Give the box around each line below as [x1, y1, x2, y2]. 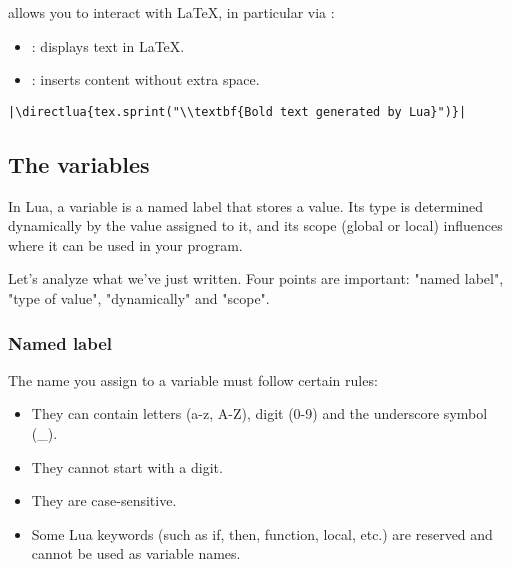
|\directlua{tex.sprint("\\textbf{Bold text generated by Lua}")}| [8, 104, 467, 119]
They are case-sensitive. [31, 490, 177, 511]
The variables [8, 148, 150, 179]
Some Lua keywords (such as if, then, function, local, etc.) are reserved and [31, 523, 493, 544]
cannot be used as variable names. [31, 543, 241, 564]
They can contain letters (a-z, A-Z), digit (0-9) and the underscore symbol [31, 403, 488, 424]
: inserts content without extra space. [31, 69, 260, 90]
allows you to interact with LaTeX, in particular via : [8, 2, 335, 22]
